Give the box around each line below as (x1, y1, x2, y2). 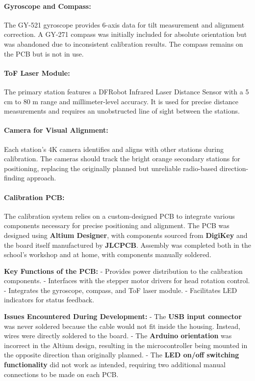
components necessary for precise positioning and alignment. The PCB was (4, 220, 229, 231)
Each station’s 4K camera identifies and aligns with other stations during (4, 144, 224, 154)
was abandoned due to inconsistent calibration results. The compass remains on (4, 38, 243, 49)
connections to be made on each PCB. (4, 369, 119, 379)
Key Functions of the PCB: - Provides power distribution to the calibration (4, 265, 243, 276)
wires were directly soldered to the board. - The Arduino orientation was (4, 330, 232, 341)
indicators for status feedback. (4, 294, 94, 305)
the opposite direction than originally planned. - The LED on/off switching (4, 350, 239, 360)
